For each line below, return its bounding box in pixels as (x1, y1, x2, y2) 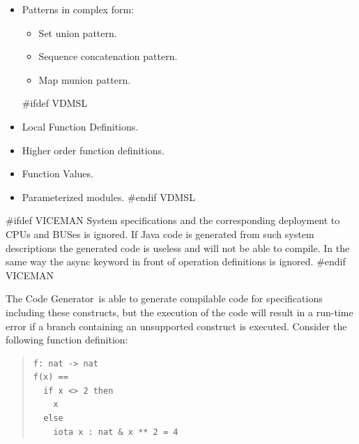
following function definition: (6, 332, 128, 347)
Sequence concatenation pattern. (38, 49, 178, 64)
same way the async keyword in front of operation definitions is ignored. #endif (6, 254, 346, 269)
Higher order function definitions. (22, 142, 165, 157)
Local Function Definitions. (22, 119, 139, 133)
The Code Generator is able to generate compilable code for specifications (6, 291, 323, 306)
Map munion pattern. (38, 72, 131, 87)
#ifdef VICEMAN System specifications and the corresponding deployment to (6, 213, 340, 228)
